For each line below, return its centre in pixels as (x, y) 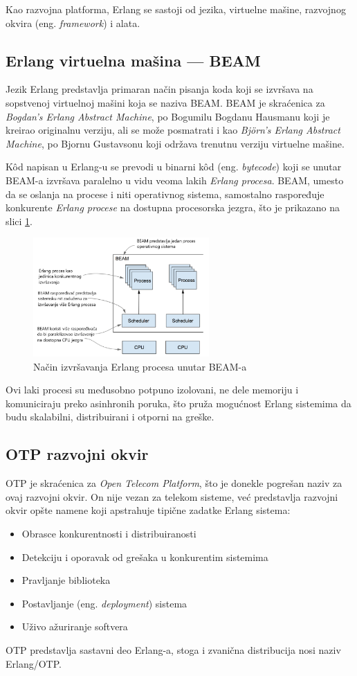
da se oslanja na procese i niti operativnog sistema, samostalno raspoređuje (165, 194)
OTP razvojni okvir (77, 454)
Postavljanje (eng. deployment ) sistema (104, 603)
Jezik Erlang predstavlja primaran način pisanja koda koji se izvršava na (159, 89)
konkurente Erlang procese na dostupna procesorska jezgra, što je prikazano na (173, 207)
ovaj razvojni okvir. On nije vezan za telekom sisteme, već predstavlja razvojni (172, 496)
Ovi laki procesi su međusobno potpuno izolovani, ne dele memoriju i (152, 390)
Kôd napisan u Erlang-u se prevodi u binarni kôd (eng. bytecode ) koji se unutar (174, 167)
